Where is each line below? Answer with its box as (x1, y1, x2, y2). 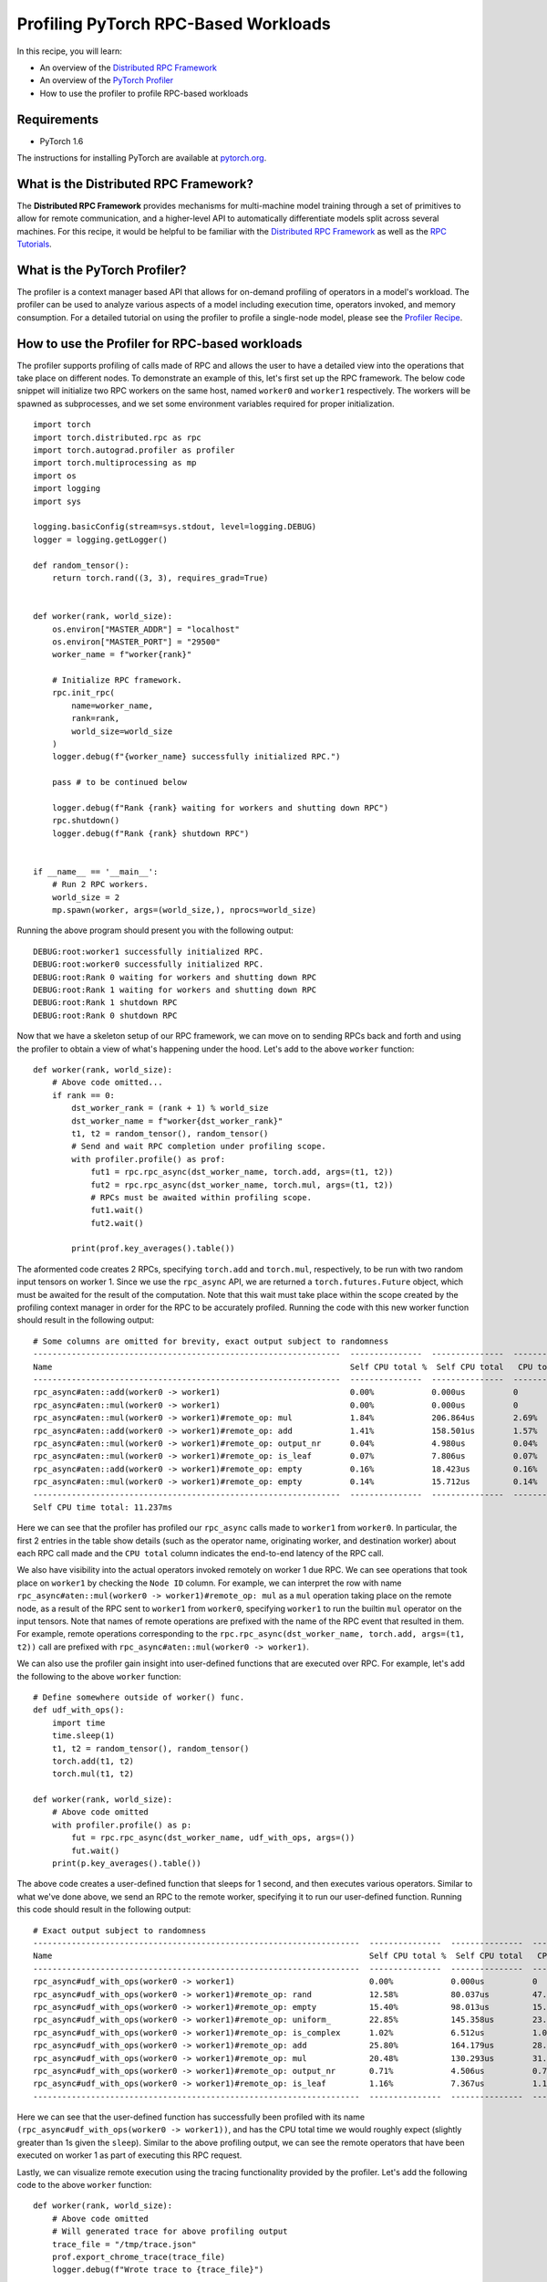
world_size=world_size (71, 726, 173, 737)
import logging (33, 484, 101, 494)
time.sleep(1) (51, 1731, 116, 1741)
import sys (33, 496, 82, 507)
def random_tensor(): (33, 560, 129, 570)
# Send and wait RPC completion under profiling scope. (71, 1141, 327, 1152)
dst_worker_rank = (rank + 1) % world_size (71, 1103, 269, 1114)
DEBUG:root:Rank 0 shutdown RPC (33, 1010, 178, 1021)
